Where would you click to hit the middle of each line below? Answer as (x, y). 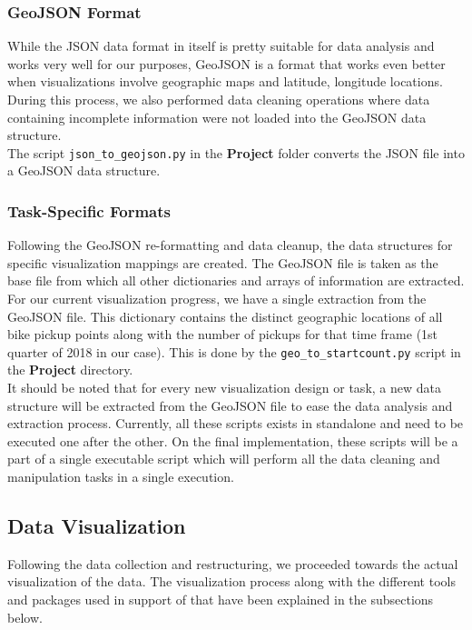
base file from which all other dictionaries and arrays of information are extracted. (236, 280)
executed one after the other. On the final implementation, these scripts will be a (233, 440)
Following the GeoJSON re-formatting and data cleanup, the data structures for (230, 245)
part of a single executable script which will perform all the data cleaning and (224, 459)
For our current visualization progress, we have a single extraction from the (217, 299)
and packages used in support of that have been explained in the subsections (221, 600)
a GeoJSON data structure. (84, 170)
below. (25, 617)
